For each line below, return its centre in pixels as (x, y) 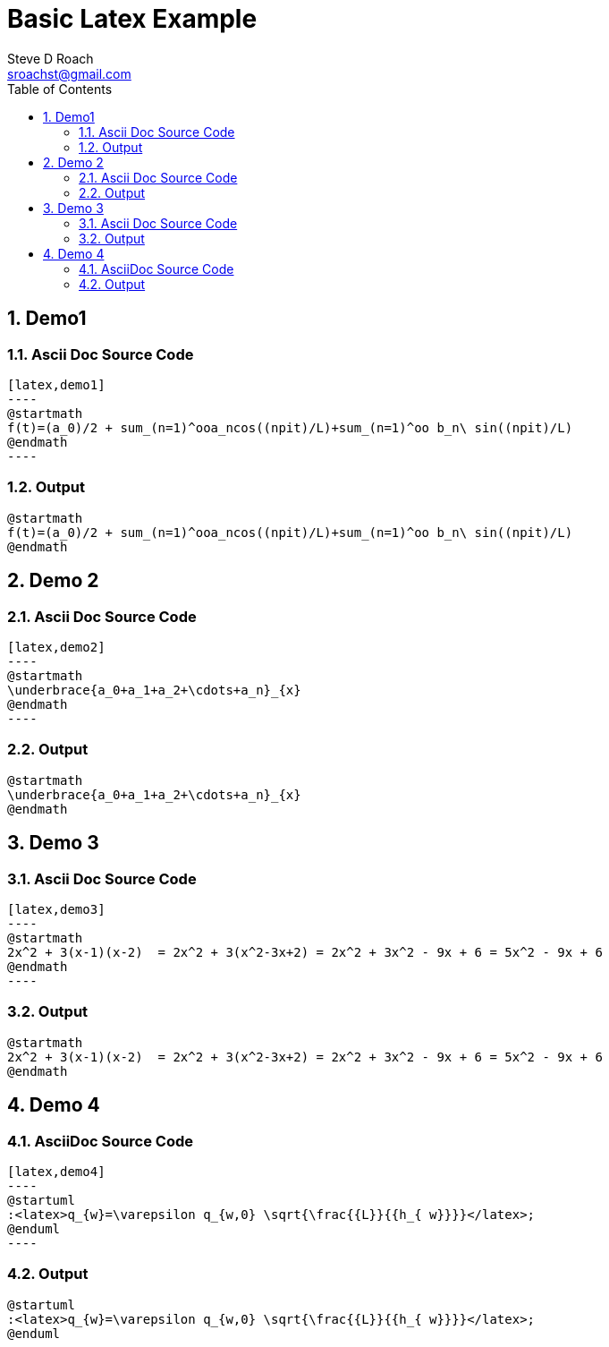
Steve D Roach (51, 58)
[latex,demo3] (56, 909)
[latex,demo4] (56, 1171)
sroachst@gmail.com (69, 73)
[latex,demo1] (56, 384)
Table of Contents (60, 89)
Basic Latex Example (132, 19)
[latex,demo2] (56, 647)
